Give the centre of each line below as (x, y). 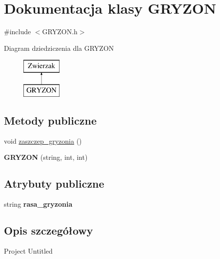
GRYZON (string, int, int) (46, 157)
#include (18, 32)
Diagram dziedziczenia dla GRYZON (59, 48)
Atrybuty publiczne (54, 183)
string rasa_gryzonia (38, 204)
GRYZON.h (60, 32)
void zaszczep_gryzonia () (43, 140)
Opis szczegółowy (49, 230)
